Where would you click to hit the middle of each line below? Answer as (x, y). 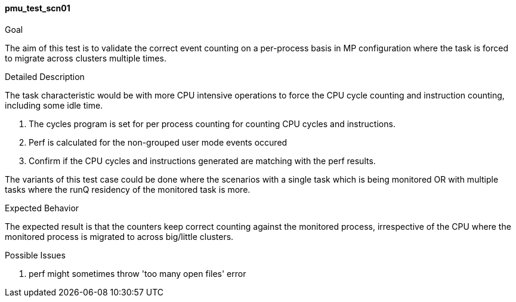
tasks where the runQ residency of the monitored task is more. (128, 189)
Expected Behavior (42, 208)
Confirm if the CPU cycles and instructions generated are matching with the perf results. (202, 161)
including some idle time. (54, 105)
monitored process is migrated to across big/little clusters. (119, 236)
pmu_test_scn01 (38, 8)
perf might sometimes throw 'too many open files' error (138, 273)
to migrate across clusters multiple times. (86, 58)
